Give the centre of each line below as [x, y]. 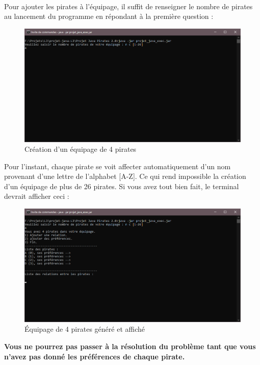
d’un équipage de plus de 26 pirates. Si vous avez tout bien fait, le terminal [122, 186]
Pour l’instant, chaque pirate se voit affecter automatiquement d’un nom [118, 166]
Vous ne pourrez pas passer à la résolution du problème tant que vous [130, 346]
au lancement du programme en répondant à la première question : [109, 16]
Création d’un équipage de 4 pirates [81, 149]
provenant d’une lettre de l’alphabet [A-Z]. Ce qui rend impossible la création [125, 176]
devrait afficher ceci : [37, 196]
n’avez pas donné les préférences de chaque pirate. [95, 356]
